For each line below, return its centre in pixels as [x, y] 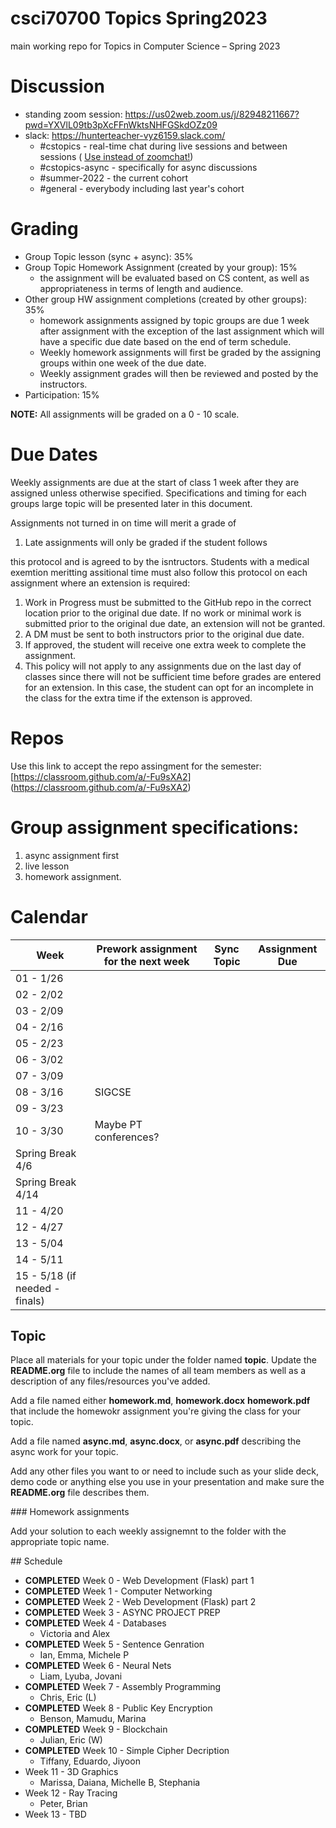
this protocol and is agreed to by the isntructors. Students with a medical [160, 561]
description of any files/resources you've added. [110, 1381]
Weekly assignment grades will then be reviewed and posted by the [179, 373]
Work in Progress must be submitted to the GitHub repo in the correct [168, 602]
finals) [30, 1300]
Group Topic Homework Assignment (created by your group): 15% [161, 267]
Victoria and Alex [75, 1634]
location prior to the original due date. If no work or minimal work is [163, 613]
